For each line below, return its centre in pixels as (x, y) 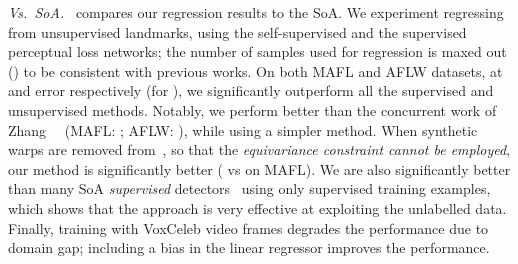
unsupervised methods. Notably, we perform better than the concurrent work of (252, 109)
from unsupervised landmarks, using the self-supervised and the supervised (237, 31)
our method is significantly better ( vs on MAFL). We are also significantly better (259, 168)
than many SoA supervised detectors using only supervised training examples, (249, 188)
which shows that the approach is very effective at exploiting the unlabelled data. (257, 207)
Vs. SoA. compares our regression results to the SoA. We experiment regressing (256, 12)
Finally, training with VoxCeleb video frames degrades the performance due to (248, 227)
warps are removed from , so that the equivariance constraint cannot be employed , (259, 149)
